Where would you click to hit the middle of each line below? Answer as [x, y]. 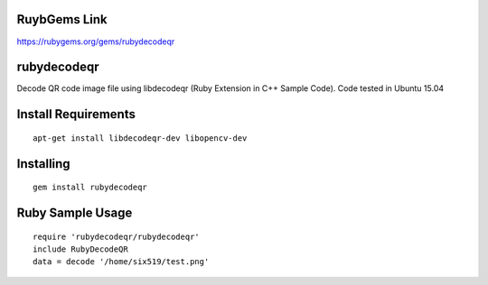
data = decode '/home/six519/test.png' [121, 262]
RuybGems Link [62, 19]
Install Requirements [76, 114]
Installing [44, 164]
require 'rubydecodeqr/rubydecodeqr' [117, 236]
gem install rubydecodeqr [90, 188]
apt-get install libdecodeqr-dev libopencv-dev [140, 138]
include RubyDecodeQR [80, 249]
